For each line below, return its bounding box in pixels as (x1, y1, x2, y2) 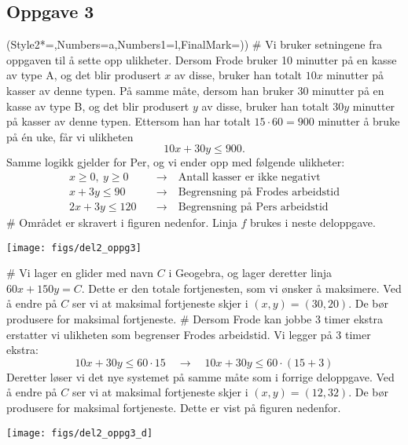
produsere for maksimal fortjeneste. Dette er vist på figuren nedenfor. (6, 399, 341, 416)
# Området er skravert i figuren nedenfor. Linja (6, 214, 237, 231)
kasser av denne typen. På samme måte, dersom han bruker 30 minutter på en (6, 82, 384, 98)
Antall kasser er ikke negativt (178, 171, 321, 183)
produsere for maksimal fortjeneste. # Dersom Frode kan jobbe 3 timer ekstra (6, 311, 384, 327)
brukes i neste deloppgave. (249, 214, 376, 231)
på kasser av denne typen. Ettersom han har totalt (6, 113, 251, 129)
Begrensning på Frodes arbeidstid (178, 187, 340, 198)
